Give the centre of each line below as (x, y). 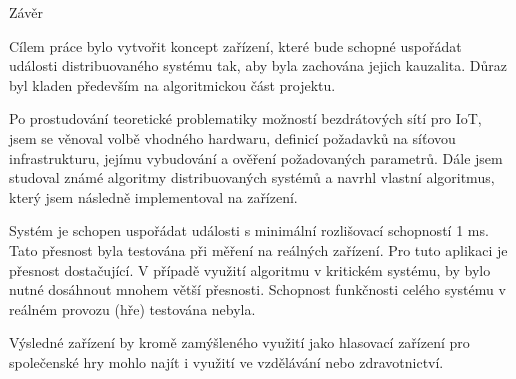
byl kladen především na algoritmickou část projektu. (172, 84)
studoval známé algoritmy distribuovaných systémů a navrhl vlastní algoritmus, (252, 177)
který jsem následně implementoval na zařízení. (153, 196)
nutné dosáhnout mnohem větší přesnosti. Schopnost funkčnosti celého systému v (257, 289)
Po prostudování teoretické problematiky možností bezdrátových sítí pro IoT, (245, 118)
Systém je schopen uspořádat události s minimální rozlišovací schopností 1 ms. (249, 230)
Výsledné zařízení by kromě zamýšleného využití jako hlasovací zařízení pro (239, 342)
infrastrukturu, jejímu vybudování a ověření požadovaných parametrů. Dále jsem (256, 157)
